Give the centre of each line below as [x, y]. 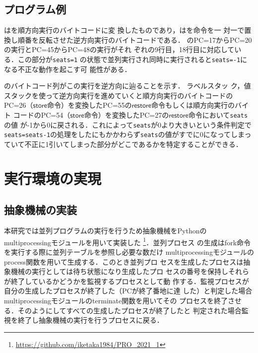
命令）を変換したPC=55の [90, 105]
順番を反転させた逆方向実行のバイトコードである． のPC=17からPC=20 [135, 39]
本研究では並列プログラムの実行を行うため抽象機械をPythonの [105, 231]
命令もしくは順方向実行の [193, 105]
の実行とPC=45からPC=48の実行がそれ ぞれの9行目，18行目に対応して [119, 49]
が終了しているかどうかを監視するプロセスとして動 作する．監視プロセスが [127, 281]
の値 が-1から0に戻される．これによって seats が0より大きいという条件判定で [128, 124]
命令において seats [218, 115]
